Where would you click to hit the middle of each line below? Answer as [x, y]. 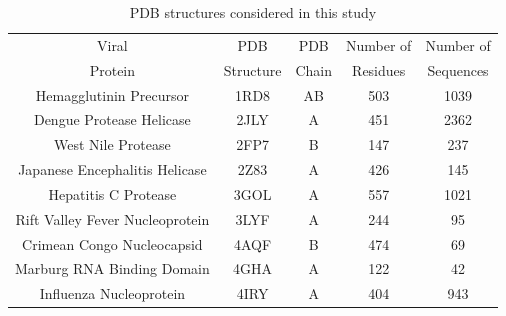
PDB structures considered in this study [253, 12]
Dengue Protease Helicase [112, 119]
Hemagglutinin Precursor [112, 94]
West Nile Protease [112, 144]
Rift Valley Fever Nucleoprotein [112, 218]
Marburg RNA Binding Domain [112, 268]
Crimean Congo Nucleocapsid [112, 243]
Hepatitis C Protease [112, 193]
